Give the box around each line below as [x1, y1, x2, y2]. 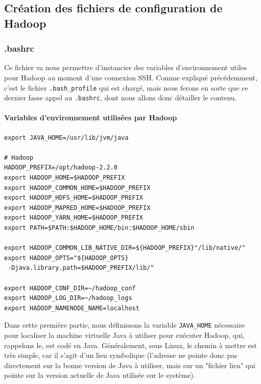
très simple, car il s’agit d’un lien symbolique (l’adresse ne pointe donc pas [4, 350, 238, 360]
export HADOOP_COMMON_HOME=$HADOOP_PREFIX [4, 184, 151, 191]
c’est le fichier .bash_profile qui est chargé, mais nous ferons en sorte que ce [4, 82, 248, 93]
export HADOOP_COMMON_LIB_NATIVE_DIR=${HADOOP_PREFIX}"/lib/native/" [4, 244, 246, 252]
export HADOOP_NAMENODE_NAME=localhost [4, 304, 139, 312]
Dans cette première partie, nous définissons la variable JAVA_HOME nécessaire [4, 319, 245, 330]
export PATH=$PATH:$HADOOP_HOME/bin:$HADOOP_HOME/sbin [4, 224, 195, 232]
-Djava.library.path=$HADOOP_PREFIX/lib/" [8, 264, 154, 272]
